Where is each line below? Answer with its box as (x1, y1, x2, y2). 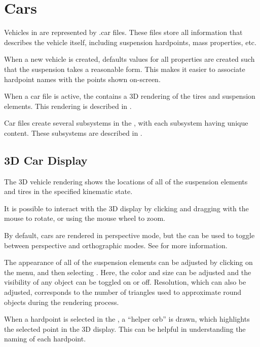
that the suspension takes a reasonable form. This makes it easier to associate (4, 63, 245, 74)
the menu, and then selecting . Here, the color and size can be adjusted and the (4, 266, 251, 277)
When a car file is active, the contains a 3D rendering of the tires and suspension (4, 91, 255, 101)
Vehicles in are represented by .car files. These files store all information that (4, 27, 243, 37)
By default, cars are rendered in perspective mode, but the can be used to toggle (4, 230, 255, 241)
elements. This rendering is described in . (4, 100, 132, 111)
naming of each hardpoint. (4, 333, 86, 344)
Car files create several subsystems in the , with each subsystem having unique (4, 118, 248, 128)
